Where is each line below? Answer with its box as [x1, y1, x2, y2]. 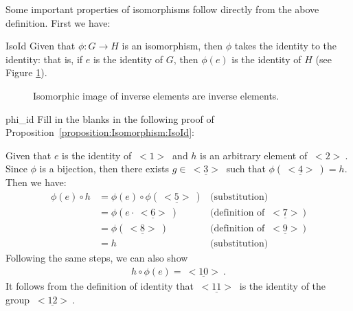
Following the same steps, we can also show [5, 251, 188, 265]
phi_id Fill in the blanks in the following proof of [5, 111, 214, 126]
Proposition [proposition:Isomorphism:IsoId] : [5, 125, 194, 139]
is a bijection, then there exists [39, 161, 170, 176]
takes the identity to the [234, 38, 337, 53]
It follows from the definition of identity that [5, 278, 194, 292]
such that [226, 161, 266, 176]
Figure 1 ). [5, 65, 47, 80]
